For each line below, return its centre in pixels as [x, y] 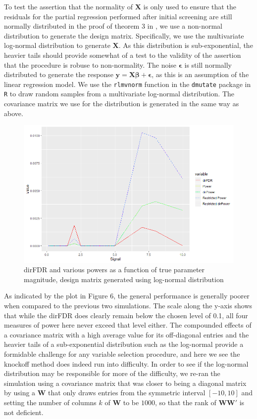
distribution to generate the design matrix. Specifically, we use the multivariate [124, 35]
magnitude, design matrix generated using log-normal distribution [124, 279]
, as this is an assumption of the [200, 74]
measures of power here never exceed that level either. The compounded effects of [128, 325]
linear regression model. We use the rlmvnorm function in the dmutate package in [128, 84]
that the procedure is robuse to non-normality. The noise [90, 64]
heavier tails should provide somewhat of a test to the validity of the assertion [123, 55]
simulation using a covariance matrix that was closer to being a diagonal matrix [125, 383]
